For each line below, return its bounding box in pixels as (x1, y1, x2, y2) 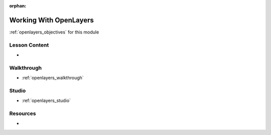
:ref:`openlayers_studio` (22, 97, 71, 103)
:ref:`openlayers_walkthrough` (22, 75, 84, 81)
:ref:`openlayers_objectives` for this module (9, 29, 99, 35)
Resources (9, 110, 36, 117)
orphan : (9, 3, 27, 8)
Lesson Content (9, 41, 49, 48)
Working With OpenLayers (9, 15, 94, 24)
